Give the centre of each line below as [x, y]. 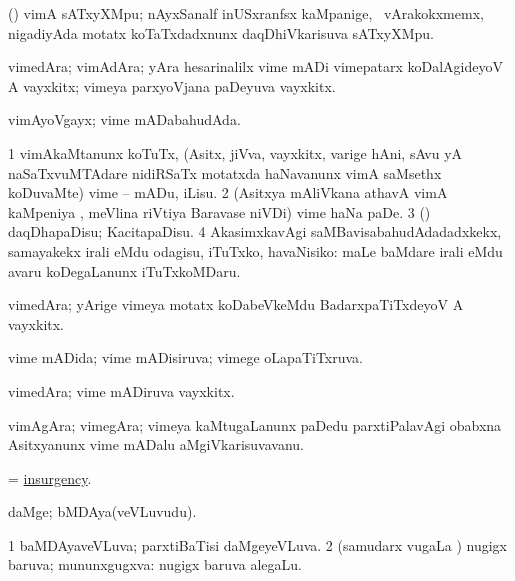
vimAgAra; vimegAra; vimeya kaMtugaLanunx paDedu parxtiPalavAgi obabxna [255, 424]
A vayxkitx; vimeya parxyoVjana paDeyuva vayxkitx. [172, 85]
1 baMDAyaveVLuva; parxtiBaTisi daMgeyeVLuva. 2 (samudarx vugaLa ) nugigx [258, 544]
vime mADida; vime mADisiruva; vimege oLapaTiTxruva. [186, 357]
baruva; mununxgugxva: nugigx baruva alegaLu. [155, 564]
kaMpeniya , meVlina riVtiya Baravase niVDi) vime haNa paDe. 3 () [219, 211]
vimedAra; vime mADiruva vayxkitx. [121, 390]
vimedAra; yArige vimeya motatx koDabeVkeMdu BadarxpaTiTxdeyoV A [236, 304]
